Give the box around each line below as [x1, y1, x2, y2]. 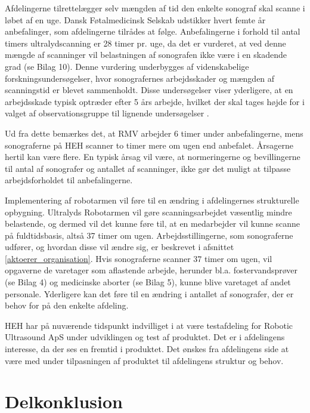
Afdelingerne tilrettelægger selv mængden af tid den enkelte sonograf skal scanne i [5, 2, 305, 14]
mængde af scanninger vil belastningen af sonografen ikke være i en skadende [5, 48, 287, 61]
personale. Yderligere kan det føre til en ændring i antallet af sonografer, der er [5, 287, 294, 300]
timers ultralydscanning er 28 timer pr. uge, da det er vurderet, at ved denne [5, 36, 286, 49]
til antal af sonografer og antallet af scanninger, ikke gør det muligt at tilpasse [5, 162, 291, 174]
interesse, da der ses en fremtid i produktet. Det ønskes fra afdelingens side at [5, 343, 289, 355]
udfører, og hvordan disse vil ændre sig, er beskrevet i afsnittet [5, 241, 234, 253]
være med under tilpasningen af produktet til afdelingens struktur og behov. [5, 354, 284, 366]
